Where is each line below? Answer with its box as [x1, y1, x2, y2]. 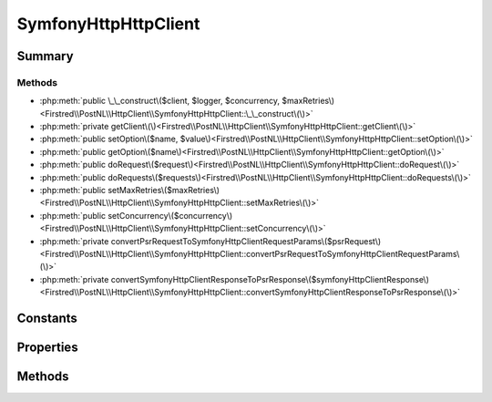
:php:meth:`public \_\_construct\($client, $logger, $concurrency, [39, 96, 281, 107]
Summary [16, 48, 74, 64]
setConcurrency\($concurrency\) [108, 210, 233, 221]
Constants [16, 310, 77, 325]
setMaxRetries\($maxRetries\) [108, 185, 220, 196]
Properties [16, 340, 78, 355]
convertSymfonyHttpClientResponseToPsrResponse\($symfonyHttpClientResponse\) [110, 273, 430, 284]
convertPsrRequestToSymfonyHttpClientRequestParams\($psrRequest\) [110, 235, 382, 246]
